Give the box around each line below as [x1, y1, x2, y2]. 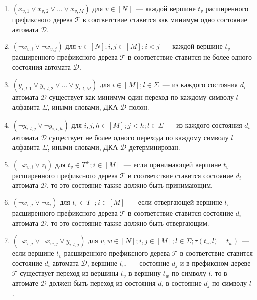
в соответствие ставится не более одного [127, 52, 252, 62]
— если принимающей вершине [123, 159, 221, 169]
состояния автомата [12, 61, 71, 72]
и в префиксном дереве [180, 257, 251, 268]
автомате [12, 277, 38, 288]
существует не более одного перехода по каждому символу [49, 132, 229, 142]
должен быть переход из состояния [49, 277, 156, 288]
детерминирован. [128, 142, 180, 153]
